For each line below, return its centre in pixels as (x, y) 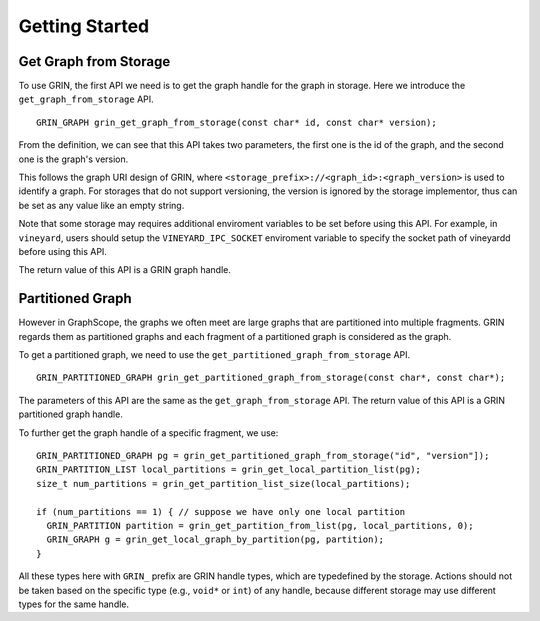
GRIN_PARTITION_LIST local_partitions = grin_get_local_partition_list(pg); (229, 469)
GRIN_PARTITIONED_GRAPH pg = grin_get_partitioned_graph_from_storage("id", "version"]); (263, 455)
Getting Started (84, 26)
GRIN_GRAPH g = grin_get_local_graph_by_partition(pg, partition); (215, 539)
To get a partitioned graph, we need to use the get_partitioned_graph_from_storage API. (214, 355)
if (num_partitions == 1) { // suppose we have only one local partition (221, 511)
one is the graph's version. (73, 159)
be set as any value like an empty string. (101, 205)
